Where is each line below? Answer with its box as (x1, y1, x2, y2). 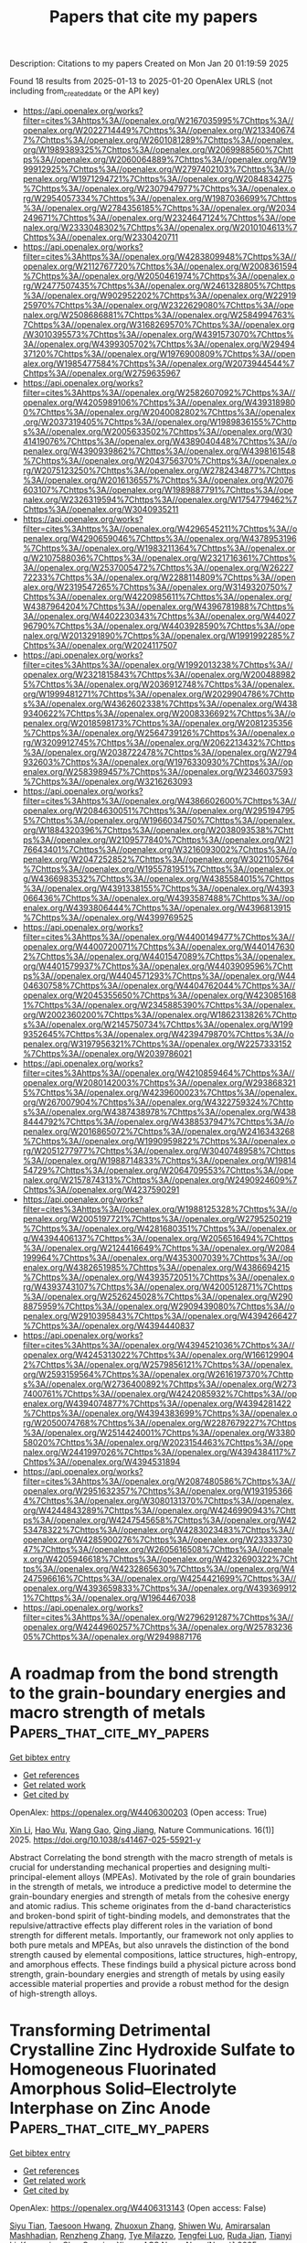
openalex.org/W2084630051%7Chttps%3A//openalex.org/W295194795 (22, 805, 295, 816)
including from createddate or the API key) (9, 85, 160, 98)
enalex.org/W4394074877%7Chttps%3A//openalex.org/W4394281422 (22, 1398, 292, 1409)
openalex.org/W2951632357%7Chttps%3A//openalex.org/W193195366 (22, 1485, 293, 1497)
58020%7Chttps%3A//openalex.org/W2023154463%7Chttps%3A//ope (22, 1436, 294, 1447)
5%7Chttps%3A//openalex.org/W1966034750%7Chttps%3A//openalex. (22, 814, 295, 825)
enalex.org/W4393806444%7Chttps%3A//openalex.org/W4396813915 (22, 902, 291, 913)
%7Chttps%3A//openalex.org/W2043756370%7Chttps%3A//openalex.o (22, 455, 297, 466)
